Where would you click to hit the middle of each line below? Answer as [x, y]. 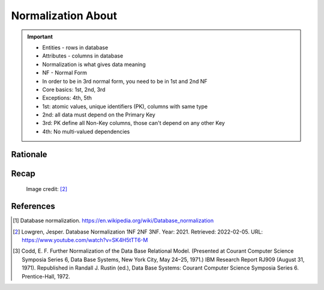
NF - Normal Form [64, 73]
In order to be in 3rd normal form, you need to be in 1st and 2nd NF [125, 81]
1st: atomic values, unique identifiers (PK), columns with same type [125, 106]
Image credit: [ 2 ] [47, 189]
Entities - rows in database [75, 47]
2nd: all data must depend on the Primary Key [99, 115]
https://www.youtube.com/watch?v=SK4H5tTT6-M [85, 240]
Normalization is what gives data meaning [94, 64]
